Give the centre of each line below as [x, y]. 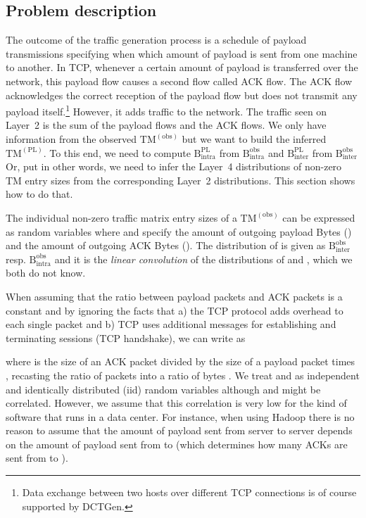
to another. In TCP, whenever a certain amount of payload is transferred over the [182, 67]
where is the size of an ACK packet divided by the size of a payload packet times [181, 361]
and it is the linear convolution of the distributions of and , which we [203, 259]
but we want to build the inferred [254, 139]
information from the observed [71, 139]
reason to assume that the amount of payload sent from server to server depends [179, 430]
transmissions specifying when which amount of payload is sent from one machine [182, 53]
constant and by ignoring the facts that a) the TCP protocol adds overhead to [175, 310]
